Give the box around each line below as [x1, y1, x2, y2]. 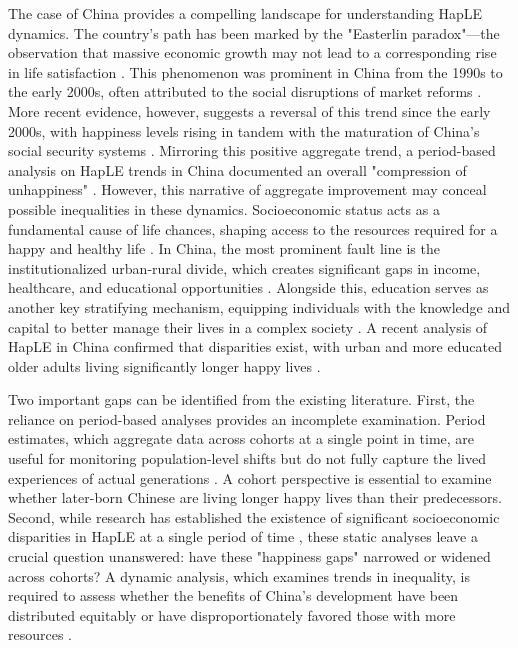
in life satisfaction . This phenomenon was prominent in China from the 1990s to [8, 61, 503, 82]
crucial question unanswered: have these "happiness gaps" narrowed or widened [8, 546, 491, 567]
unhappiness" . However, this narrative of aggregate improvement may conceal [8, 179, 487, 200]
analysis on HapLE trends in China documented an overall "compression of [8, 159, 467, 180]
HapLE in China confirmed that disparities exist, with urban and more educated [8, 336, 502, 357]
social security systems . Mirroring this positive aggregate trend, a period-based [8, 140, 496, 161]
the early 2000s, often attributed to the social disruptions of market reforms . [8, 81, 482, 102]
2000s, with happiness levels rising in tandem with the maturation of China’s [8, 120, 480, 141]
